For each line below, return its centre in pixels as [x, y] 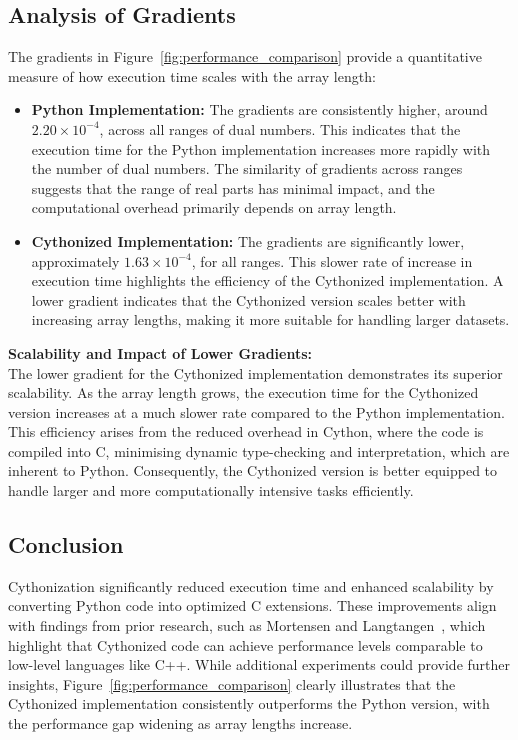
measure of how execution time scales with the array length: [192, 75]
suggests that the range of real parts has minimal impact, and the [233, 187]
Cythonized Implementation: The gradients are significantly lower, [248, 240]
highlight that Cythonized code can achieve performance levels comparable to [245, 644]
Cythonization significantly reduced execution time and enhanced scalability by [251, 585]
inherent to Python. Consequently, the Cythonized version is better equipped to [253, 470]
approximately [75, 260]
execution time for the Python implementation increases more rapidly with [261, 148]
